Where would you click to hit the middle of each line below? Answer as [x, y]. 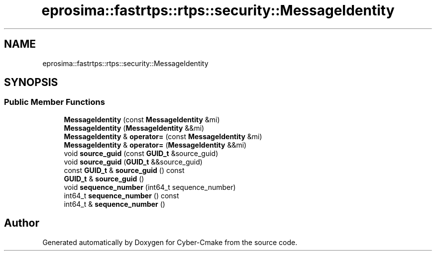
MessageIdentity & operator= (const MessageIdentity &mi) [163, 136]
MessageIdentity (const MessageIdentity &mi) [142, 119]
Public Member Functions [54, 102]
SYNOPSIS [31, 83]
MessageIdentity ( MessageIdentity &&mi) [134, 128]
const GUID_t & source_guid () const [124, 170]
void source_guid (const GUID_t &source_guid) [141, 153]
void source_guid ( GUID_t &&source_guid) [133, 162]
